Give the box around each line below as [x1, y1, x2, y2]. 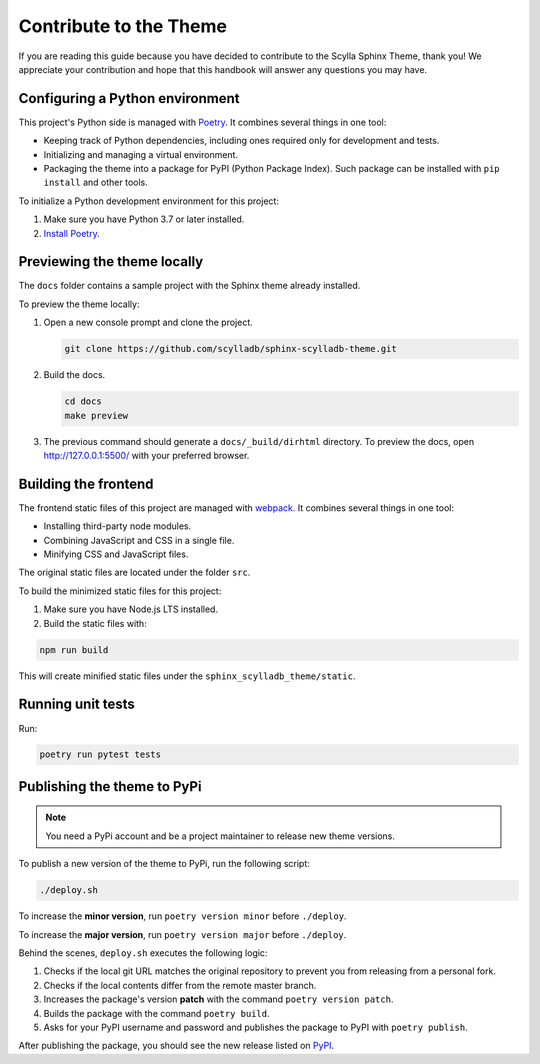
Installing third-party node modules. [43, 520, 192, 532]
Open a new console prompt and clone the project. [43, 316, 254, 329]
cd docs [64, 396, 102, 407]
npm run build [39, 644, 109, 655]
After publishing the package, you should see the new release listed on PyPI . [18, 1040, 335, 1052]
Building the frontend [18, 475, 154, 492]
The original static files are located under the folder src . [18, 566, 251, 579]
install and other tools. [43, 176, 149, 189]
